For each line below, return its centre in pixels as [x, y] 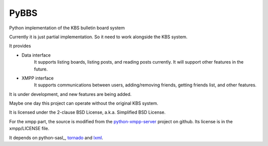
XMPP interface [38, 78]
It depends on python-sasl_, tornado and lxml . [56, 138]
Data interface [36, 55]
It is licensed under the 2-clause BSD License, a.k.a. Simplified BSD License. [87, 112]
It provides [20, 46]
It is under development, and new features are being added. [70, 94]
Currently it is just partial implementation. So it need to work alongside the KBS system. [99, 37]
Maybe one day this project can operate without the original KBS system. [84, 103]
